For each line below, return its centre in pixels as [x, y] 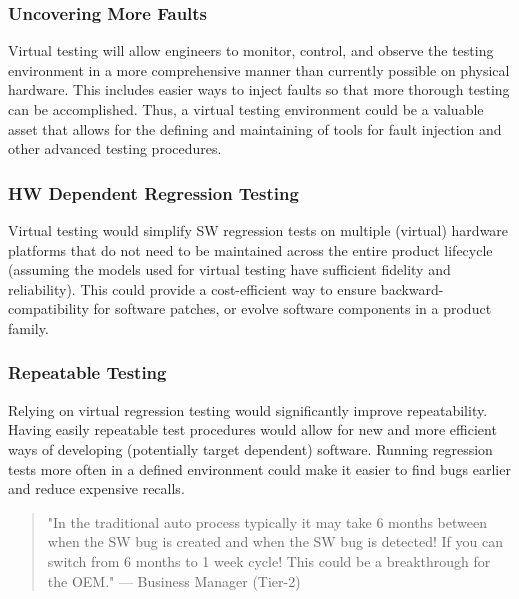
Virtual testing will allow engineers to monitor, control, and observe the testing [251, 50]
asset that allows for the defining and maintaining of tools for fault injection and [255, 128]
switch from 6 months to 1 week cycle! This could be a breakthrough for [269, 560]
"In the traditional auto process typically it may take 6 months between [267, 521]
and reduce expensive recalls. [96, 488]
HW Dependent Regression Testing [153, 192]
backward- [412, 288]
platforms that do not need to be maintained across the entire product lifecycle [250, 249]
